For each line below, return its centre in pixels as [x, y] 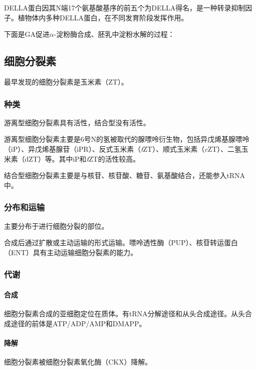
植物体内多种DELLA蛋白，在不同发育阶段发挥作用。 [103, 17]
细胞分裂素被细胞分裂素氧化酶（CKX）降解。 [78, 361]
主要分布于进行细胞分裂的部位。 [56, 226]
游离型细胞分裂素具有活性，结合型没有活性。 [77, 122]
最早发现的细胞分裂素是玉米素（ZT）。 [66, 81]
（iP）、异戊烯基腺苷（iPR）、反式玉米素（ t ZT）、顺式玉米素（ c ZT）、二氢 [123, 148]
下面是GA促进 [27, 34]
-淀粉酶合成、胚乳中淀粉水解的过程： [114, 34]
